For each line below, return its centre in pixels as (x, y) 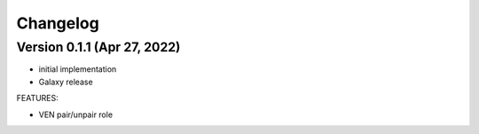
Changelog (58, 23)
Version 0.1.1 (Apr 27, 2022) (98, 47)
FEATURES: (38, 99)
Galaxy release (66, 82)
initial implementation (78, 69)
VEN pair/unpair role (76, 114)
